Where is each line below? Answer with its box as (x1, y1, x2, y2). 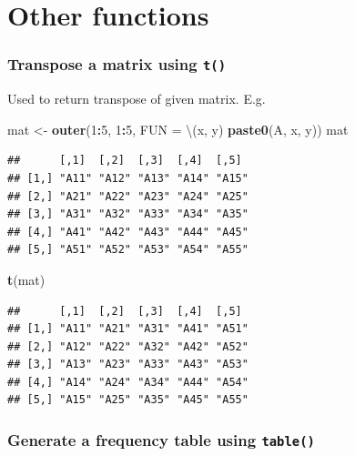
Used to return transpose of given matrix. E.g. (7, 89, 266, 108)
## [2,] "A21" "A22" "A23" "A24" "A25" (7, 189, 248, 203)
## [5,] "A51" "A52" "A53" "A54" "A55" (7, 243, 248, 257)
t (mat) (7, 269, 46, 289)
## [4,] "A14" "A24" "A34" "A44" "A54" (7, 375, 248, 389)
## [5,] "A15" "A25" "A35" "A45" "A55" (7, 393, 248, 407)
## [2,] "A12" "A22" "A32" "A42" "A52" (7, 339, 248, 353)
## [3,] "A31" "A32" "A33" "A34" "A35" (7, 208, 248, 221)
